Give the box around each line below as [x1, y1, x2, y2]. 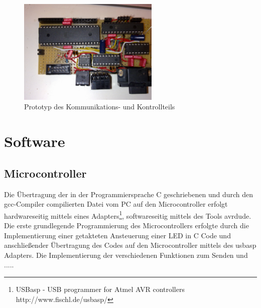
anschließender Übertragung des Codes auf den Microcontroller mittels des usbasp [4, 240, 256, 250]
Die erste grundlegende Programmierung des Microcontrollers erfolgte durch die [4, 220, 249, 230]
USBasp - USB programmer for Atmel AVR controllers [16, 283, 185, 294]
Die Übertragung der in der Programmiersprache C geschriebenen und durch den [4, 189, 253, 199]
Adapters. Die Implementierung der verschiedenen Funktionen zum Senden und [4, 249, 248, 260]
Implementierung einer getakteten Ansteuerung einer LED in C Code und [4, 230, 231, 240]
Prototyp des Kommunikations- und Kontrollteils [24, 101, 175, 112]
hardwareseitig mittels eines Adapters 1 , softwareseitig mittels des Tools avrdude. [4, 209, 251, 221]
